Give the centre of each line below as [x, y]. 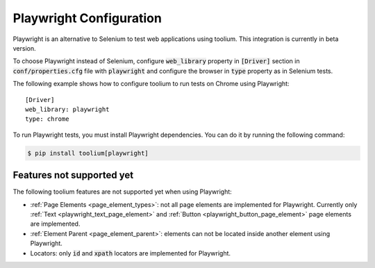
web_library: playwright [67, 109]
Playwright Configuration [87, 18]
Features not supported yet [73, 175]
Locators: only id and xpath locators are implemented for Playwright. [131, 253]
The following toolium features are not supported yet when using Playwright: [122, 192]
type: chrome [47, 119]
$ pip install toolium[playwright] [88, 153]
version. [24, 48]
